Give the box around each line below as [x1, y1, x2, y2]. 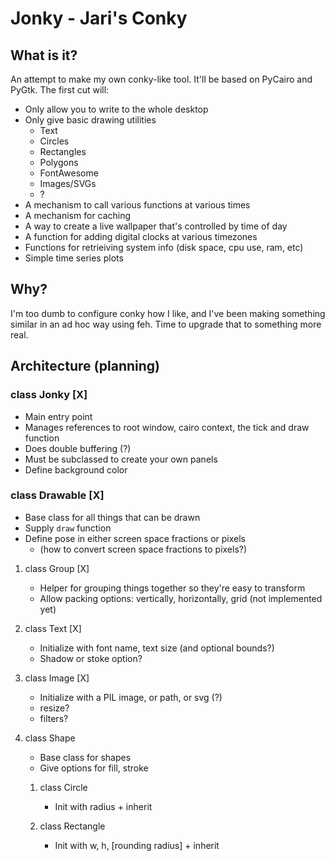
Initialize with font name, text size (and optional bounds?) [39, 642, 275, 654]
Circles [39, 135, 70, 147]
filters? [39, 712, 69, 724]
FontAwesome [39, 167, 99, 179]
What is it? [10, 47, 78, 64]
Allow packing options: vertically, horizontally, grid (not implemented [39, 592, 323, 604]
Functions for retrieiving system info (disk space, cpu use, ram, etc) [24, 242, 304, 253]
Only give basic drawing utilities [24, 114, 157, 126]
